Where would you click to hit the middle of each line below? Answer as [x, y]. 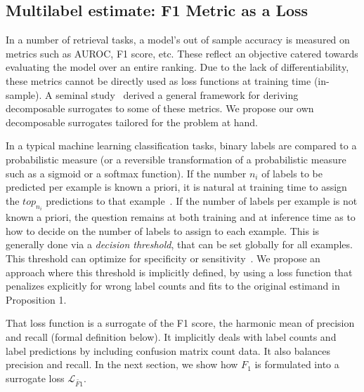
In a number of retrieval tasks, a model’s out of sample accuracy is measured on [178, 40]
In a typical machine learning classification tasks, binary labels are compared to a [181, 146]
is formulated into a [297, 364]
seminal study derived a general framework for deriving [177, 94]
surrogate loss [35, 378]
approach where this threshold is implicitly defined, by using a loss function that [179, 272]
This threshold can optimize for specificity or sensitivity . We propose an [163, 258]
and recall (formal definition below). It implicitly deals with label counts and [171, 336]
